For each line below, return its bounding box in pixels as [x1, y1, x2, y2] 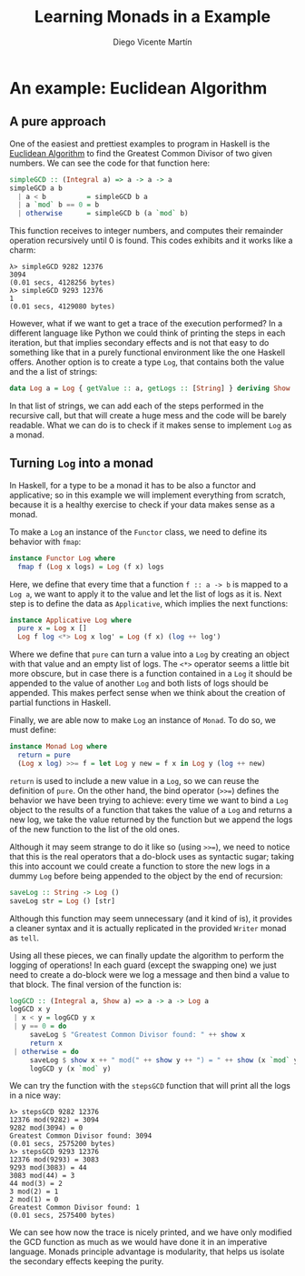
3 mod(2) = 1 [9, 1187, 59, 1197]
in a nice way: [9, 1090, 62, 1101]
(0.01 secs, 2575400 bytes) [9, 1211, 116, 1221]
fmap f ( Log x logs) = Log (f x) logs [17, 562, 165, 571]
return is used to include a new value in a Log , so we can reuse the [9, 775, 260, 786]
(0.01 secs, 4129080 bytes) [9, 302, 116, 311]
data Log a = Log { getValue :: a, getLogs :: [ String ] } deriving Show [9, 384, 290, 393]
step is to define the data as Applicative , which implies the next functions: [9, 598, 289, 608]
